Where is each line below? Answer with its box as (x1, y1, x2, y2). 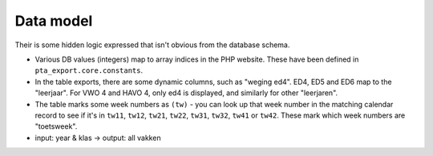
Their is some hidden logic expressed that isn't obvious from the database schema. (14, 40, 290, 50)
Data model (14, 12, 93, 30)
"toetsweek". (34, 122, 78, 131)
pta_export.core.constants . (34, 66, 144, 75)
